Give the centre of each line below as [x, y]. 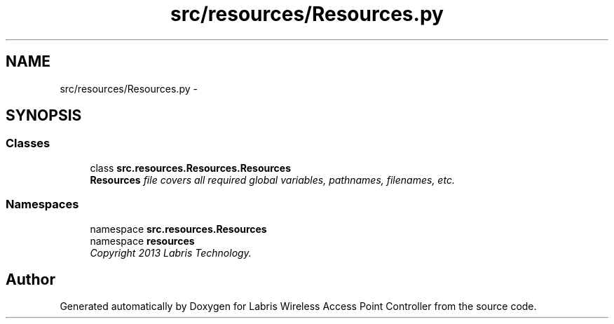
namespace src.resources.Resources [178, 229]
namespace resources [142, 241]
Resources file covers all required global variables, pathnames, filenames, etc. [272, 180]
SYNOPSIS [44, 116]
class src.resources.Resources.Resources [191, 168]
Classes [28, 143]
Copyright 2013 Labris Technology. [171, 252]
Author [30, 279]
